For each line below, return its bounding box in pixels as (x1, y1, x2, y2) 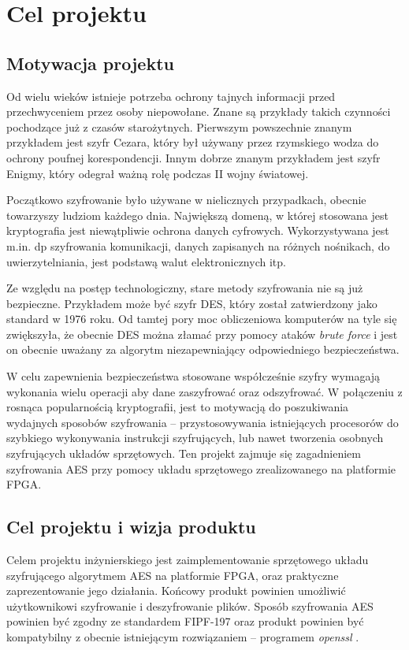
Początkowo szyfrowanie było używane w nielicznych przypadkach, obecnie (6, 191, 366, 208)
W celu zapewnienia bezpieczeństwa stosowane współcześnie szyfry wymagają (6, 368, 381, 384)
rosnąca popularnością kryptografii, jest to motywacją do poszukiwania (6, 399, 349, 415)
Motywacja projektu (6, 50, 174, 75)
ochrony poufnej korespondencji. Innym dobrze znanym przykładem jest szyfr (6, 149, 381, 165)
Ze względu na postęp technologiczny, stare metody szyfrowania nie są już (6, 280, 363, 296)
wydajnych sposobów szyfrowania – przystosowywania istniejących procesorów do (6, 414, 399, 430)
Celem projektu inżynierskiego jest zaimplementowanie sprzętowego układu (6, 552, 369, 568)
